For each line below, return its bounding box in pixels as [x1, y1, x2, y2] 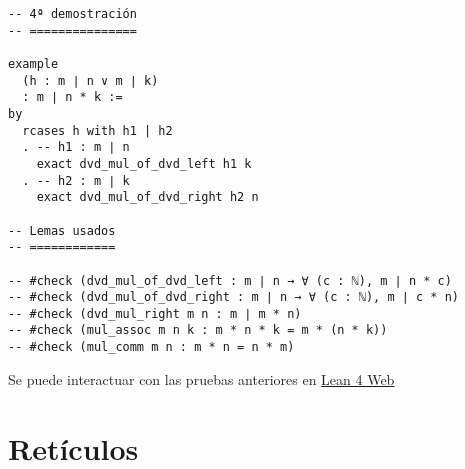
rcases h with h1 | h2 [22, 123, 173, 138]
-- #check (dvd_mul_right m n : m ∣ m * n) [8, 306, 302, 321]
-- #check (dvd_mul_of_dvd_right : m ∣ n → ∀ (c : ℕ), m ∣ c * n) [8, 290, 460, 305]
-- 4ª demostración [8, 7, 137, 21]
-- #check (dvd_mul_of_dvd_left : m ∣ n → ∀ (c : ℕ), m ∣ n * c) [8, 273, 452, 288]
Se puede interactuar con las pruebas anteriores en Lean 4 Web [8, 368, 395, 389]
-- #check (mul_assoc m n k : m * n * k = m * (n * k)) [8, 323, 388, 338]
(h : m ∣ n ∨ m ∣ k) [22, 73, 159, 88]
